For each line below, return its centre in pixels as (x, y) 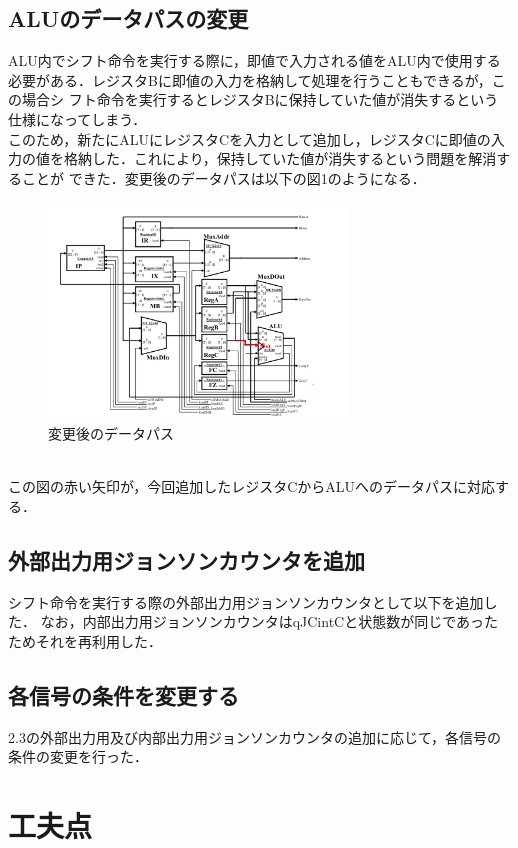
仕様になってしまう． (77, 118)
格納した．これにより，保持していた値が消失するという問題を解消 (280, 158)
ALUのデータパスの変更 (128, 18)
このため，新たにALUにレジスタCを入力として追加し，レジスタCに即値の (249, 138)
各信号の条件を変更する (123, 694)
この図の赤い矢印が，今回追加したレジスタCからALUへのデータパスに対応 (252, 486)
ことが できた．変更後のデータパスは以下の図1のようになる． (223, 177)
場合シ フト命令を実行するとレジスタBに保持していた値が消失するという (260, 99)
